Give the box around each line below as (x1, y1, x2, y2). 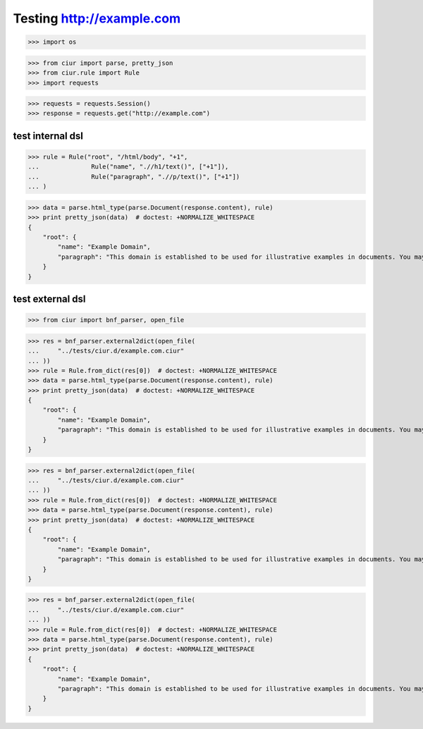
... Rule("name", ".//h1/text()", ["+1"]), (27, 163, 229, 171)
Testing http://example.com (13, 11, 181, 26)
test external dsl (13, 293, 86, 305)
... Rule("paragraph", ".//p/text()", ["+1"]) (27, 173, 240, 180)
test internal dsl (13, 130, 84, 142)
